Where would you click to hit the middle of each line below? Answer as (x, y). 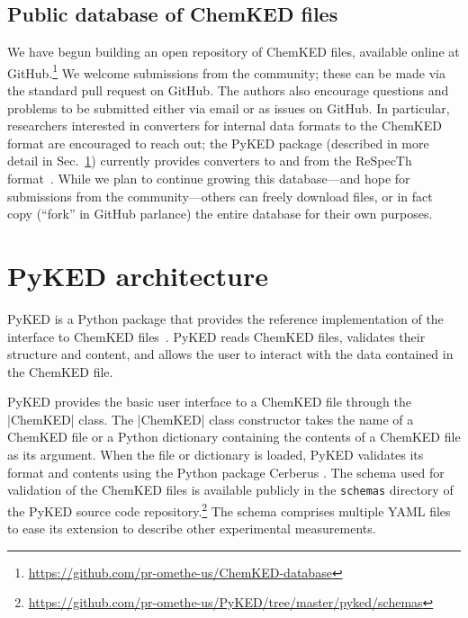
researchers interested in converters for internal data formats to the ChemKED (225, 125)
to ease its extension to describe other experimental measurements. (192, 528)
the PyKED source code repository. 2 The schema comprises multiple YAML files (229, 509)
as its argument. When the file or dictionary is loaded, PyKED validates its (216, 455)
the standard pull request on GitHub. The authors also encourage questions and (228, 90)
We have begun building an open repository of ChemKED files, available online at (234, 52)
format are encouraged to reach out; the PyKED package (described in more (218, 143)
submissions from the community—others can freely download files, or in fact (220, 196)
